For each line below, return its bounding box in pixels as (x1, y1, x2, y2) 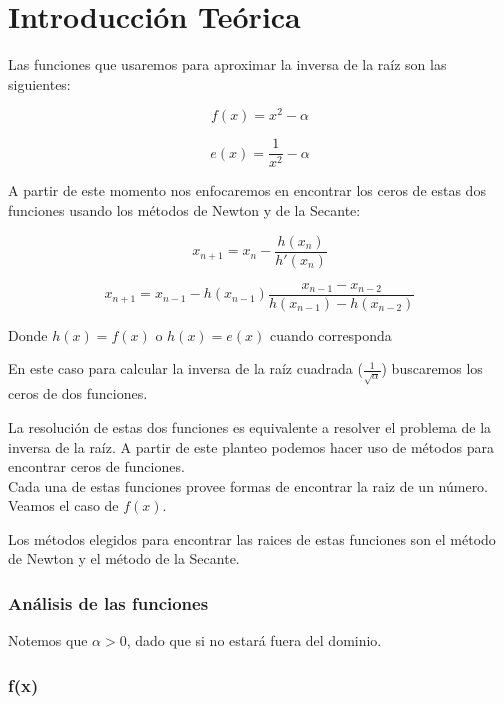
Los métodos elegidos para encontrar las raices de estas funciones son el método (8, 528, 496, 549)
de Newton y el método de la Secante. (8, 548, 240, 569)
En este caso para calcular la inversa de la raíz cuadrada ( (8, 358, 363, 379)
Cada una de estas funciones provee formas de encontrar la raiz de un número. (8, 475, 489, 496)
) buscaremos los (381, 358, 483, 379)
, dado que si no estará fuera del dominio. (126, 630, 382, 651)
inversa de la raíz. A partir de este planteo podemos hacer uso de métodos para (8, 436, 494, 457)
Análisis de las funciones (8, 590, 209, 615)
